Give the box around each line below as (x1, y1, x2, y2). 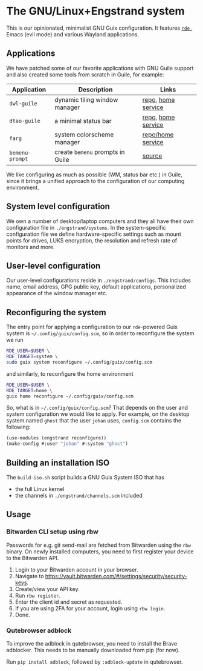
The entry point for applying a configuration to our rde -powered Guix (6, 323, 178, 331)
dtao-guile (9, 117, 40, 124)
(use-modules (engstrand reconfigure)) (6, 435, 107, 441)
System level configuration (6, 201, 111, 212)
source (142, 152, 163, 160)
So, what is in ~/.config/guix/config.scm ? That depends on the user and (6, 404, 188, 412)
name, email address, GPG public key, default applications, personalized (6, 283, 186, 290)
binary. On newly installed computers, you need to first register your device (6, 547, 194, 555)
